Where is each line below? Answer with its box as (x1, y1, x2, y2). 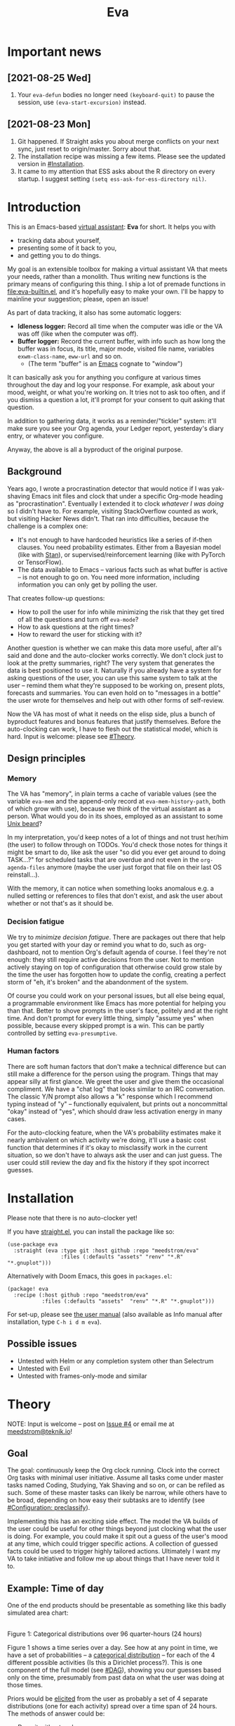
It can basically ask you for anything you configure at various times (7, 373, 201, 381)
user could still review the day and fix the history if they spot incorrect (7, 1158, 210, 1166)
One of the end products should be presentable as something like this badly (7, 1601, 227, 1610)
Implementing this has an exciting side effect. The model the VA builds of (7, 1517, 219, 1525)
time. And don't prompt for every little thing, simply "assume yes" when (7, 1013, 214, 1022)
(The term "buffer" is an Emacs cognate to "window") (27, 359, 183, 368)
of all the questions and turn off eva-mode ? (17, 615, 139, 623)
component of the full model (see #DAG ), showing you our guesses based (7, 1666, 222, 1675)
